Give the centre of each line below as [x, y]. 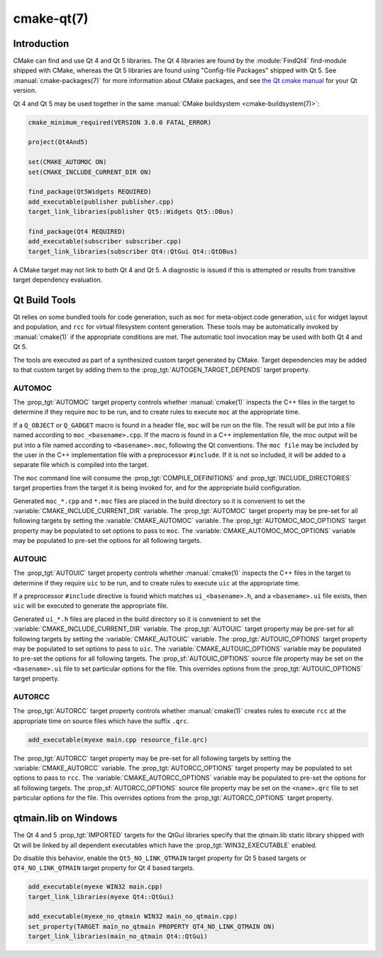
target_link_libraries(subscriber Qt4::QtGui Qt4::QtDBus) [133, 251]
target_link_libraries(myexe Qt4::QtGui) [101, 897]
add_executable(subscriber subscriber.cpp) [105, 242]
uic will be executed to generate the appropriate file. [91, 606]
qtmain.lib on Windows [65, 819]
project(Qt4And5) [58, 142]
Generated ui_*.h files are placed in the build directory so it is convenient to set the [137, 619]
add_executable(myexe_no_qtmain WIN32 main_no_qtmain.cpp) [133, 916]
